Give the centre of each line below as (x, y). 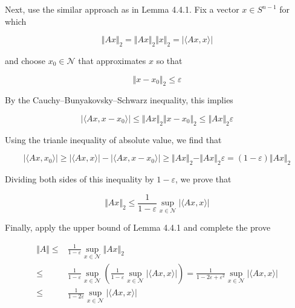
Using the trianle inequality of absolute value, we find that (113, 139)
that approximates (112, 60)
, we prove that (203, 179)
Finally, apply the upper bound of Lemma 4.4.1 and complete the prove (138, 227)
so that (169, 60)
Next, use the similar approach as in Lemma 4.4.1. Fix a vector (122, 9)
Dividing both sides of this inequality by (79, 179)
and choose (25, 60)
